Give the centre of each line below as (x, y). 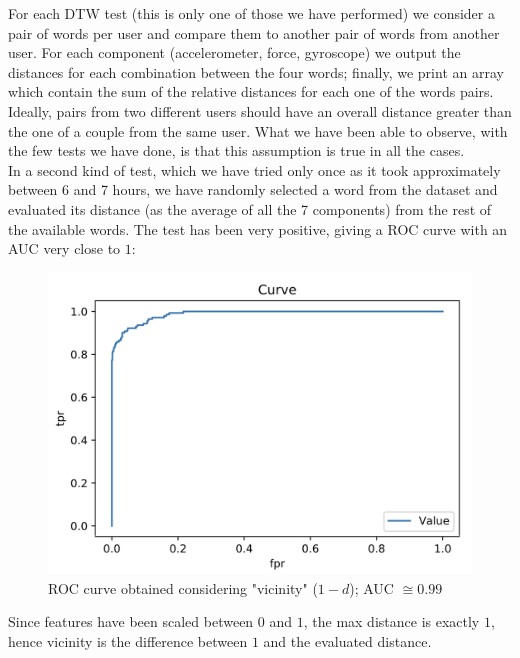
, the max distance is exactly (391, 621)
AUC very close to (64, 248)
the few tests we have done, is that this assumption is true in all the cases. (236, 150)
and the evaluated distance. (347, 640)
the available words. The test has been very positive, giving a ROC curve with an (258, 228)
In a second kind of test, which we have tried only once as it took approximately (254, 169)
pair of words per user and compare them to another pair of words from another (254, 32)
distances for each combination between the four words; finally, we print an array (256, 71)
